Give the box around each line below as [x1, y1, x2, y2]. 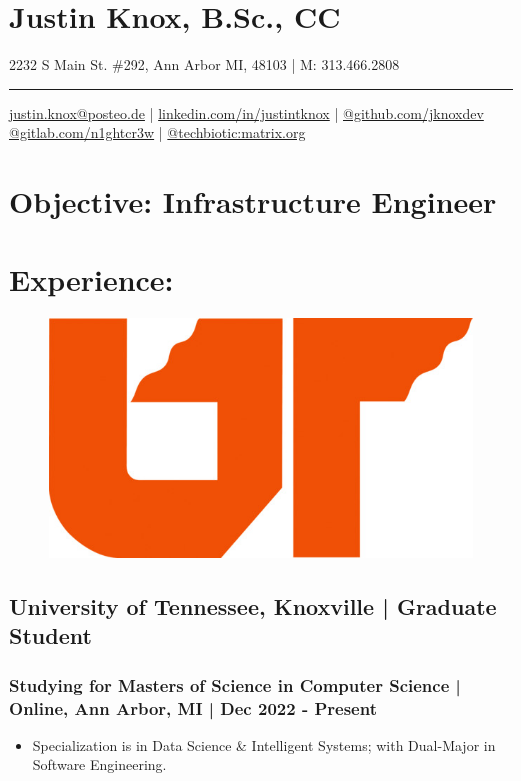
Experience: [9, 259, 174, 300]
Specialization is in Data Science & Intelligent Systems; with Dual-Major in [32, 734, 496, 755]
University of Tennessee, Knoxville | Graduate [9, 590, 497, 621]
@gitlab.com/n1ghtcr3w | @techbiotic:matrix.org [9, 122, 306, 143]
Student [9, 620, 92, 651]
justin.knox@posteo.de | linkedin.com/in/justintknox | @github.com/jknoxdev [9, 102, 484, 123]
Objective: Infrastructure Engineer [9, 181, 497, 222]
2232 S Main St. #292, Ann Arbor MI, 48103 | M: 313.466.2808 [9, 54, 400, 75]
